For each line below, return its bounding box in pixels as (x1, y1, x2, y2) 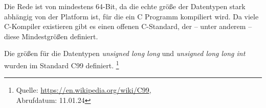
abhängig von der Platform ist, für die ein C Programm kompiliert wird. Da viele (4, 11, 259, 21)
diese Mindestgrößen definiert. (4, 31, 98, 41)
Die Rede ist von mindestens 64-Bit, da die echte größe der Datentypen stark (4, 1, 246, 11)
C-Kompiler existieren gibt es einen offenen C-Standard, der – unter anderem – (4, 21, 252, 32)
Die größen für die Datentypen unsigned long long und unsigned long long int (4, 48, 246, 59)
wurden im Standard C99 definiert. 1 (4, 58, 119, 70)
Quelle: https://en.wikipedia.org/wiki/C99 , (16, 85, 151, 95)
